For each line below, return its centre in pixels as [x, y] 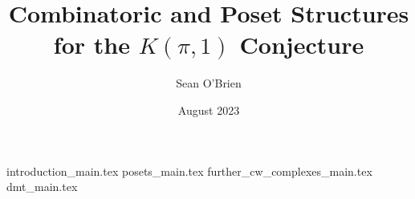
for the [92, 45]
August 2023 [209, 110]
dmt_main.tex [42, 187]
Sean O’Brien [209, 83]
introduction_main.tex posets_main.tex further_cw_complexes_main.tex [189, 171]
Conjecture [302, 45]
